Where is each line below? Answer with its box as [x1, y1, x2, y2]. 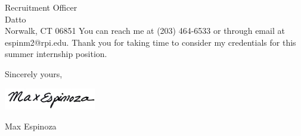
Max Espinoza [5, 119, 57, 132]
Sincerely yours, [5, 67, 63, 80]
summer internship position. [5, 48, 107, 60]
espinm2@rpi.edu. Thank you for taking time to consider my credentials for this [5, 36, 296, 48]
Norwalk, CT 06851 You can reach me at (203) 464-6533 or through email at [5, 24, 285, 37]
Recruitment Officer [5, 1, 77, 13]
